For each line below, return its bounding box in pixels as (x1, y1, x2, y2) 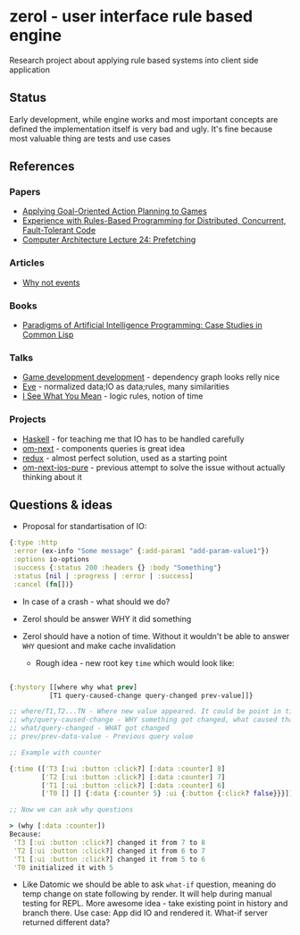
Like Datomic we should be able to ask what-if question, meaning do (21, 879, 277, 890)
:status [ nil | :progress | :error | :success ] (12, 571, 194, 580)
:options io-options (12, 555, 90, 564)
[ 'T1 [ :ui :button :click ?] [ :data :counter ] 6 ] (41, 780, 226, 790)
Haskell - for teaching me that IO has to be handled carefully (21, 434, 245, 444)
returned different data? (21, 917, 110, 928)
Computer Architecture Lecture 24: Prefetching (21, 234, 196, 245)
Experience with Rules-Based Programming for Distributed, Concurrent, (21, 215, 287, 226)
